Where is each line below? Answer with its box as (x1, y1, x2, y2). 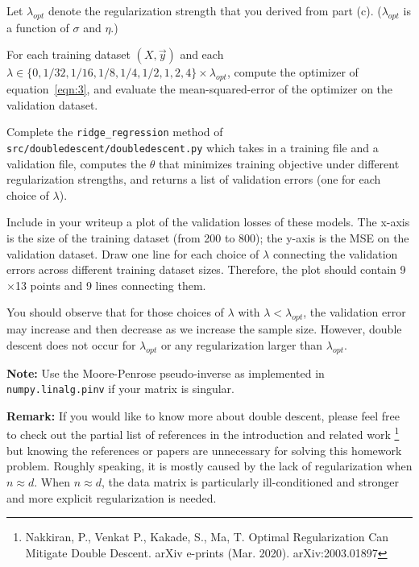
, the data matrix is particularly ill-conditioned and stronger (101, 473, 400, 490)
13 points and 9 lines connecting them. (15, 276, 206, 293)
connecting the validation (272, 245, 398, 262)
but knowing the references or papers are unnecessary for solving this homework (6, 441, 402, 458)
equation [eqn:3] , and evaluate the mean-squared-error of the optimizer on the (6, 81, 393, 97)
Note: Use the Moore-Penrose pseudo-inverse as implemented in (6, 364, 325, 381)
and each (180, 46, 224, 63)
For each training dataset (6, 46, 131, 63)
